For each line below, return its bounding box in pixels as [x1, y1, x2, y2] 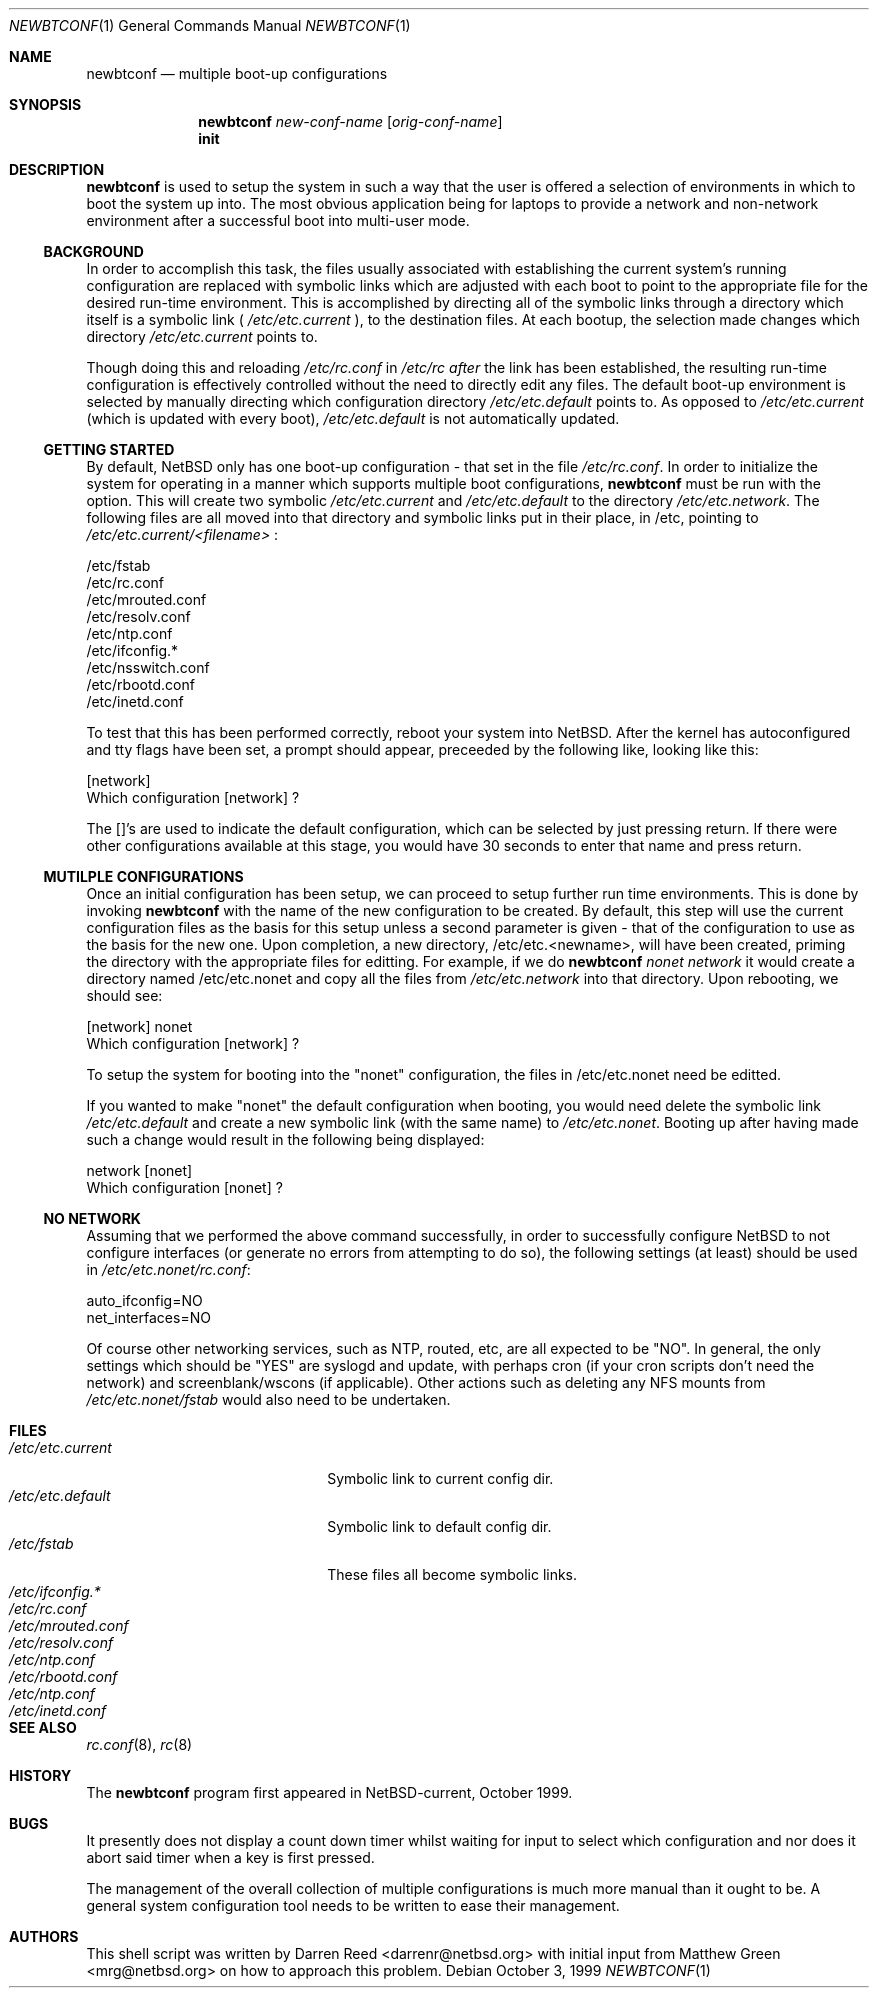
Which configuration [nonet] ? [86, 1179, 283, 1196]
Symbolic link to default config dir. [327, 1518, 552, 1535]
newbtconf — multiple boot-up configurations [86, 65, 388, 82]
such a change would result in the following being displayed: [86, 1131, 485, 1148]
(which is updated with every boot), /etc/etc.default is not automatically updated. [86, 410, 620, 427]
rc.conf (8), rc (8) [86, 1736, 193, 1753]
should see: [86, 987, 163, 1004]
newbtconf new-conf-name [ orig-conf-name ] [198, 113, 503, 130]
